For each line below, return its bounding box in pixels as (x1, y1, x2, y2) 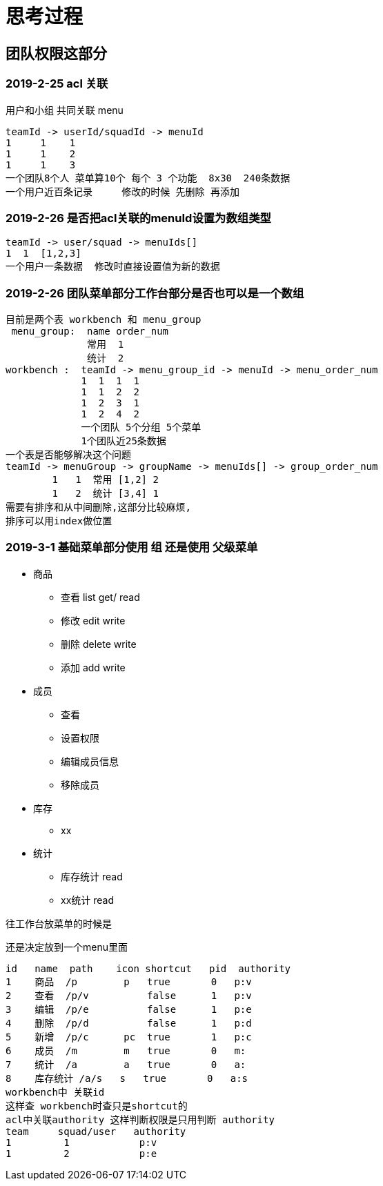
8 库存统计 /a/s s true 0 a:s (6, 1072, 248, 1084)
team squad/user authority (6, 1125, 186, 1137)
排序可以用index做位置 (6, 515, 112, 527)
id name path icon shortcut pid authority (6, 962, 291, 974)
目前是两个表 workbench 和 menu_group (6, 314, 202, 326)
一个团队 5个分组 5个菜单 (81, 422, 202, 433)
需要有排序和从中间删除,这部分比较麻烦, (6, 502, 191, 513)
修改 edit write (61, 614, 126, 626)
